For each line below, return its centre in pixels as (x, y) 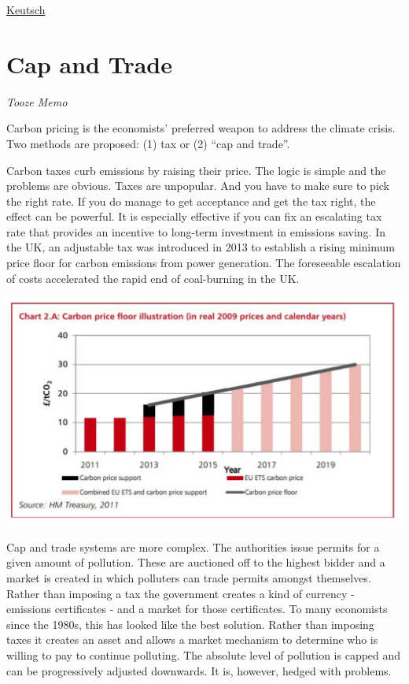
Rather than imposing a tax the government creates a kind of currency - (181, 593)
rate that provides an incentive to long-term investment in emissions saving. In (196, 231)
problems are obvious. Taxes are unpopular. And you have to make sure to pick (198, 186)
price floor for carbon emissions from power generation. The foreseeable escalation (204, 263)
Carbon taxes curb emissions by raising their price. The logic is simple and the (196, 170)
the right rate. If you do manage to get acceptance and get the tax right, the (191, 201)
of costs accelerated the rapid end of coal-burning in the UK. (153, 278)
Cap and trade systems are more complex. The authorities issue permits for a (193, 546)
